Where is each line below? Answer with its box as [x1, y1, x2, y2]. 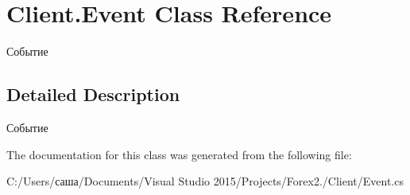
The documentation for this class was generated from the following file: [6, 146, 352, 162]
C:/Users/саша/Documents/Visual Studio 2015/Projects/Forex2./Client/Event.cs [6, 173, 404, 189]
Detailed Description [6, 82, 180, 107]
